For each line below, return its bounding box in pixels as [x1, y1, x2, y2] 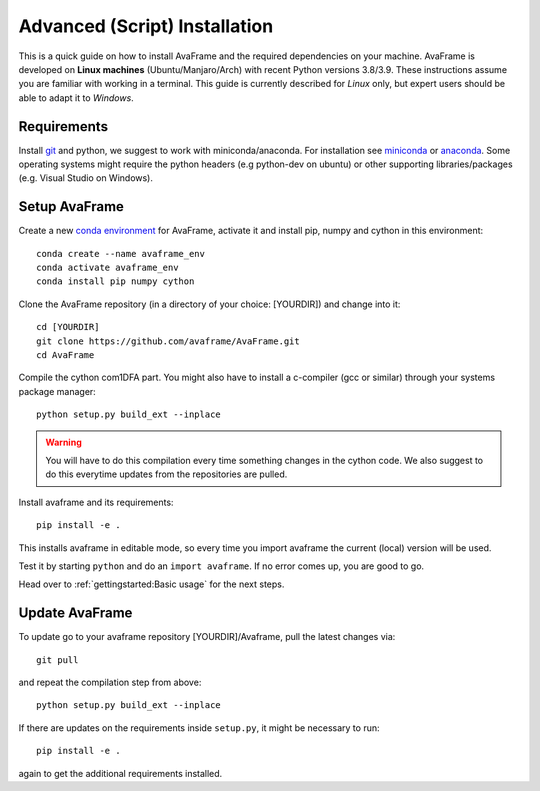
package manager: [18, 385, 97, 397]
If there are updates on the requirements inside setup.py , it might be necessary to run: [18, 721, 380, 734]
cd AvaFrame [36, 350, 95, 361]
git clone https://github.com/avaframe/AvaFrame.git [36, 335, 300, 347]
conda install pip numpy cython [36, 276, 195, 287]
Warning [45, 436, 82, 448]
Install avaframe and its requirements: [18, 496, 174, 508]
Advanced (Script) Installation [18, 15, 274, 37]
